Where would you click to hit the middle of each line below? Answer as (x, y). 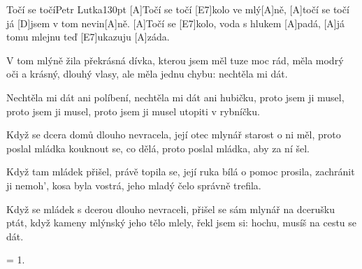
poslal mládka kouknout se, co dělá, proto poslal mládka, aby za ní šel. (158, 148)
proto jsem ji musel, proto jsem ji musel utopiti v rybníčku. (133, 111)
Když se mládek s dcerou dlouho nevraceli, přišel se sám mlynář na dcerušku (171, 209)
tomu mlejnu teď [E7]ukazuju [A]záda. (88, 37)
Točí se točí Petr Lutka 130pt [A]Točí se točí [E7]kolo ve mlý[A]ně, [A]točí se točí (178, 9)
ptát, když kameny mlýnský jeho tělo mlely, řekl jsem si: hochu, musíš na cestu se (182, 223)
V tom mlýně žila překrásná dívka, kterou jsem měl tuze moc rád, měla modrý (175, 60)
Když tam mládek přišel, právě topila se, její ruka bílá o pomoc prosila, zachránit (181, 172)
